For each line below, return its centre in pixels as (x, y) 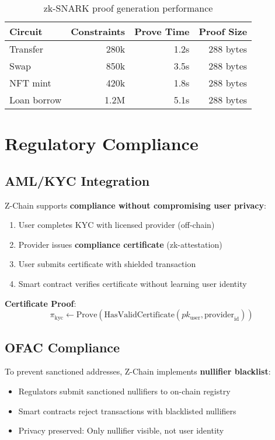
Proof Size (223, 31)
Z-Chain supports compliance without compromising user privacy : (135, 205)
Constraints (98, 31)
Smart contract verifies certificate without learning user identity (133, 283)
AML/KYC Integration (77, 180)
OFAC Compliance (62, 347)
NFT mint (30, 83)
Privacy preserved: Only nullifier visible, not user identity (121, 430)
